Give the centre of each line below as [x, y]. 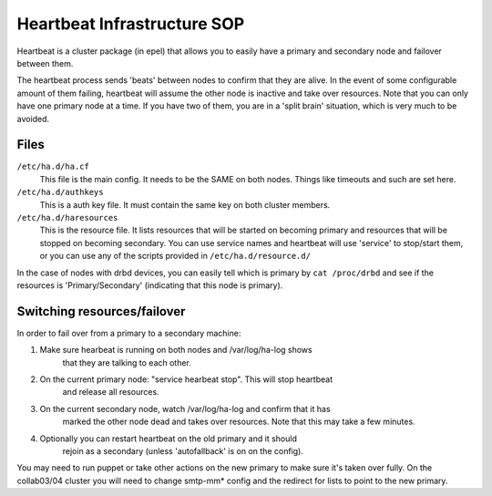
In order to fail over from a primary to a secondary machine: [129, 333]
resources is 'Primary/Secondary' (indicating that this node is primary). [150, 285]
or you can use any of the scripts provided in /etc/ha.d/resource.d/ [175, 256]
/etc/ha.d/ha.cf [53, 167]
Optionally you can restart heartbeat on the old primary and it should [169, 439]
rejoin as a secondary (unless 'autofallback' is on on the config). [183, 450]
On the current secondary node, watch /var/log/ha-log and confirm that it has [185, 408]
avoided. [33, 119]
